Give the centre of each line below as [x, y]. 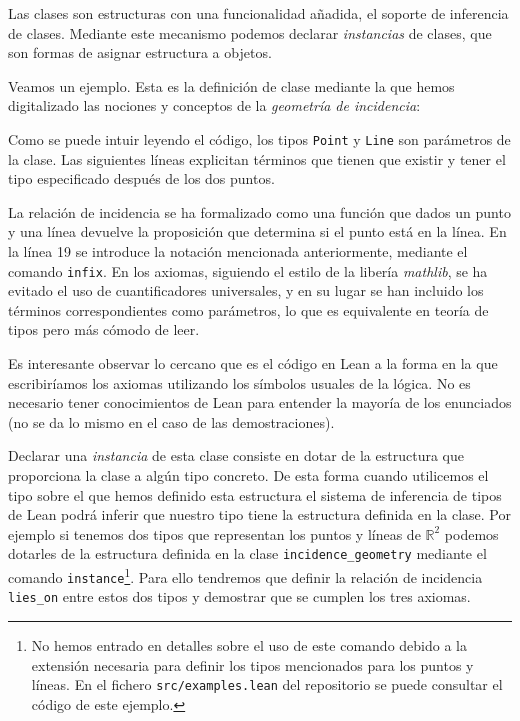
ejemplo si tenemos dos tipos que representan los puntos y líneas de [214, 533]
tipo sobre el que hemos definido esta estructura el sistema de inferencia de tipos [255, 494]
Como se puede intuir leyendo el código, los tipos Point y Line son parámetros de [259, 138]
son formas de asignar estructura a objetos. [140, 52]
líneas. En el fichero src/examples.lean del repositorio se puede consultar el [267, 684]
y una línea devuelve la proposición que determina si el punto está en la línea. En [257, 231]
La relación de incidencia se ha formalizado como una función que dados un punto [259, 211]
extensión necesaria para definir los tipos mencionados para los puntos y [252, 664]
